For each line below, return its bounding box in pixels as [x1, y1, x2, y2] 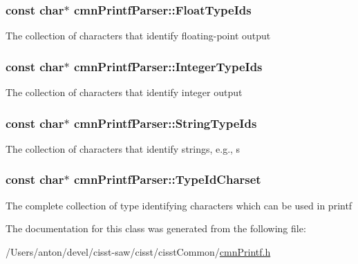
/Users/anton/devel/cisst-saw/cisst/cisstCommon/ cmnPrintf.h [6, 244, 271, 258]
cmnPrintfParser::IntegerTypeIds [73, 57, 263, 75]
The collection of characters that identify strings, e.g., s [6, 141, 241, 155]
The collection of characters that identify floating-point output [6, 28, 271, 43]
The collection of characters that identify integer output [6, 85, 243, 100]
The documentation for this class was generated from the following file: [6, 221, 306, 236]
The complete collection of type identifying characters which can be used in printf [6, 198, 352, 212]
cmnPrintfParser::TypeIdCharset [73, 171, 261, 188]
